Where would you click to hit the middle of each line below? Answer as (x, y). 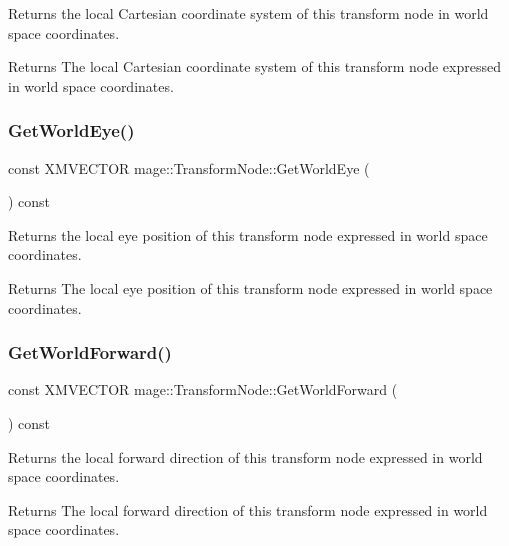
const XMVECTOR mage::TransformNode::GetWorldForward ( (203, 389)
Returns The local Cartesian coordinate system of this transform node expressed (254, 66)
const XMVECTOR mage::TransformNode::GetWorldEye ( (189, 167)
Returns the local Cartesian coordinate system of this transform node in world (248, 13)
